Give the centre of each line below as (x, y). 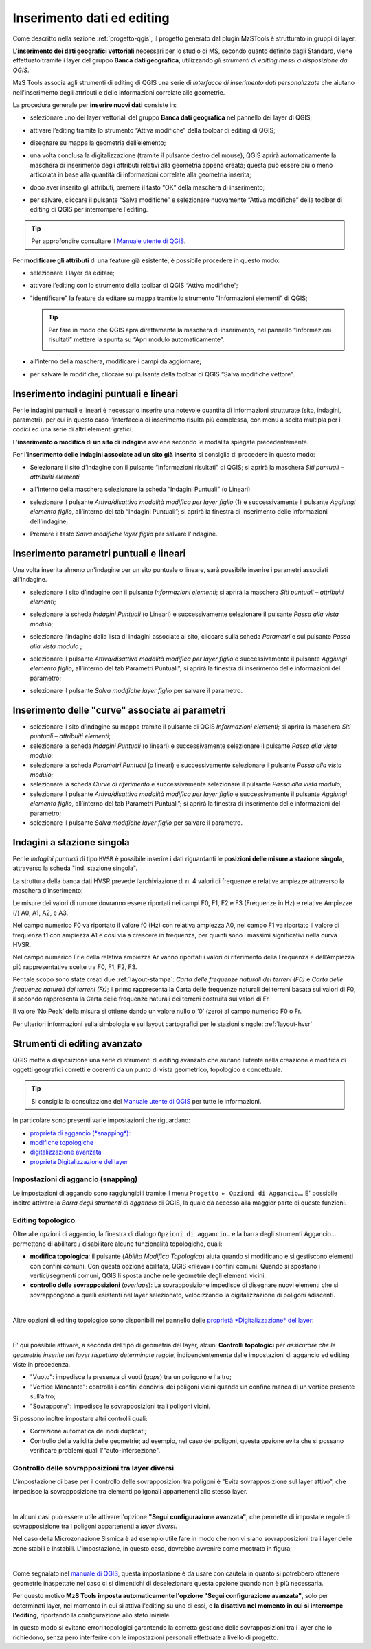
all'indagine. (30, 580)
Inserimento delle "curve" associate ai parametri (119, 710)
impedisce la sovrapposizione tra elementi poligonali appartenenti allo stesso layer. (130, 1491)
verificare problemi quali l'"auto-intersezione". (95, 1451)
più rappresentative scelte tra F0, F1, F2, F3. (75, 967)
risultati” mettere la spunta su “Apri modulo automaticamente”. (136, 339)
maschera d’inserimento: (48, 890)
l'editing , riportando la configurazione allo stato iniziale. (92, 1615)
